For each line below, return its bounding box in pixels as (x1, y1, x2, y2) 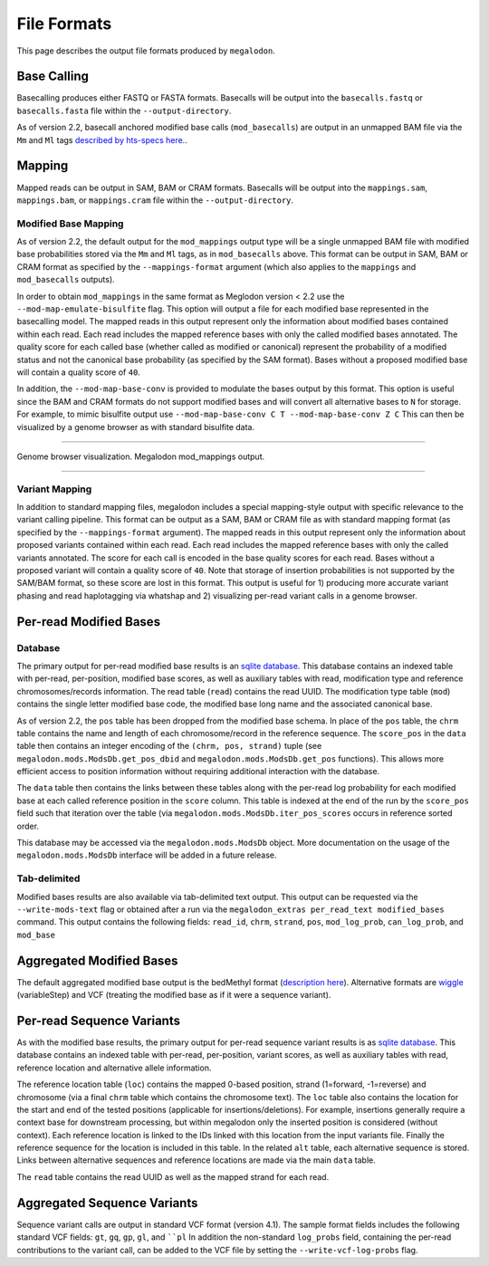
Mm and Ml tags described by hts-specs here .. (16, 134, 187, 145)
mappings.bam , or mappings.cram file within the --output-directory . (16, 195, 294, 206)
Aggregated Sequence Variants (16, 1195, 198, 1211)
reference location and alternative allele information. (16, 1062, 212, 1073)
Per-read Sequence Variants (16, 1012, 181, 1028)
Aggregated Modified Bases (16, 953, 178, 968)
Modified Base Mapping (16, 217, 124, 230)
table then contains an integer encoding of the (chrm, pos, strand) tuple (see (16, 741, 322, 752)
